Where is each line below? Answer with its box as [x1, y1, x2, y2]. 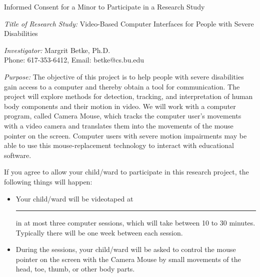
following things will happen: [4, 176, 92, 186]
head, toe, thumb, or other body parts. [15, 263, 135, 274]
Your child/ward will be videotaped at [15, 193, 133, 203]
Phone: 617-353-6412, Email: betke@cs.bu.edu [4, 54, 144, 65]
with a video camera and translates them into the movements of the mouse [4, 120, 233, 130]
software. [4, 149, 31, 160]
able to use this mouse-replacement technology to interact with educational [4, 140, 234, 150]
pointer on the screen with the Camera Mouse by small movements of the [15, 253, 241, 264]
